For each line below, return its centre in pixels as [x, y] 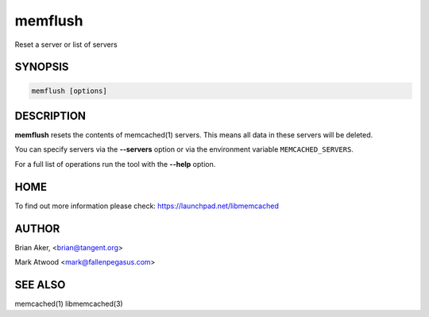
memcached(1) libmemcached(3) [69, 303]
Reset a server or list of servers [66, 44]
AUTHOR [37, 228]
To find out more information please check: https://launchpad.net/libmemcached [147, 206]
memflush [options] [69, 91]
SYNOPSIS [42, 67]
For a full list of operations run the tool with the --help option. [115, 164]
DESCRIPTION [50, 116]
